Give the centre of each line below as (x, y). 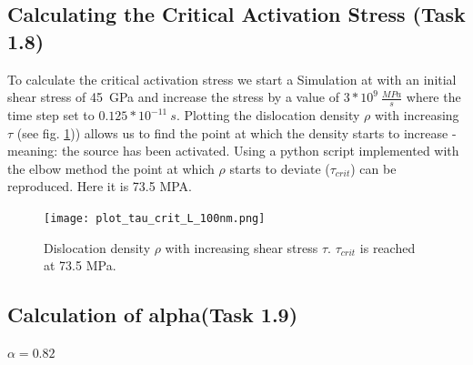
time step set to (51, 115)
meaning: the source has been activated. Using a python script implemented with (233, 151)
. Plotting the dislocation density (268, 115)
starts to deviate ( (280, 168)
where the (433, 97)
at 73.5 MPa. (80, 265)
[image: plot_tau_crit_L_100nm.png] (155, 218)
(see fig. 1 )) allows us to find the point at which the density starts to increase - (236, 132)
